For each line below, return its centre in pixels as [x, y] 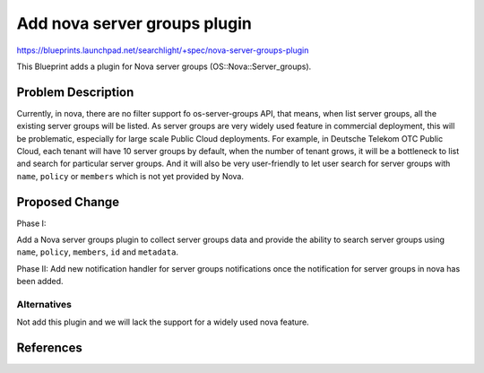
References [49, 348]
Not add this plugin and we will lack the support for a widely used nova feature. [163, 322]
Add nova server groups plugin [134, 23]
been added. [40, 282]
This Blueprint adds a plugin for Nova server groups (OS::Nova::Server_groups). [164, 66]
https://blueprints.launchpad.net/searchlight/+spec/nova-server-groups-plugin [163, 50]
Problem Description [75, 92]
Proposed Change [68, 202]
